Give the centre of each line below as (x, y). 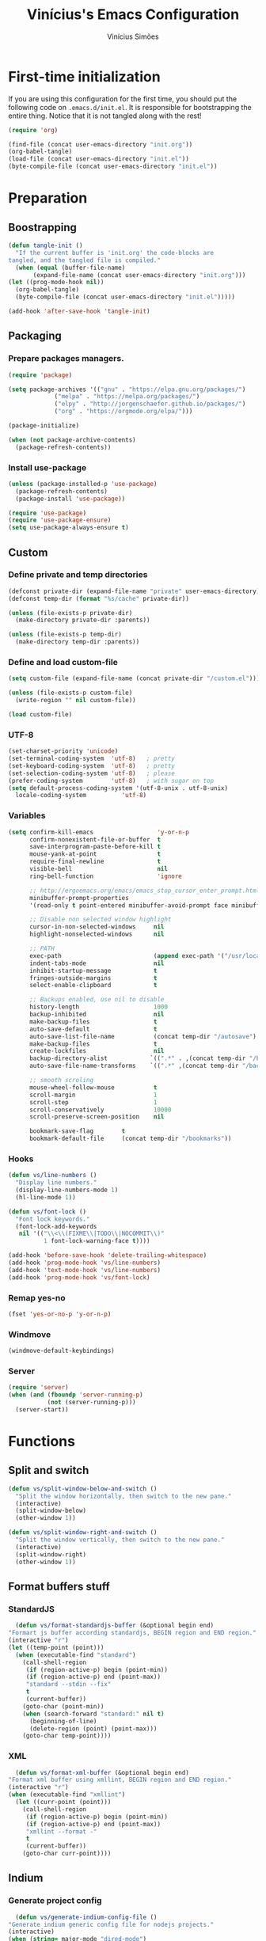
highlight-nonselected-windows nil (97, 934)
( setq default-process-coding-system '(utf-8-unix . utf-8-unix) (118, 788)
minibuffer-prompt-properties (79, 898)
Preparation (48, 198)
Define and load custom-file (63, 663)
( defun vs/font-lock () (47, 1212)
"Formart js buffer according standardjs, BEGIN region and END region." (133, 1633)
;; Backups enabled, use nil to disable (97, 1000)
